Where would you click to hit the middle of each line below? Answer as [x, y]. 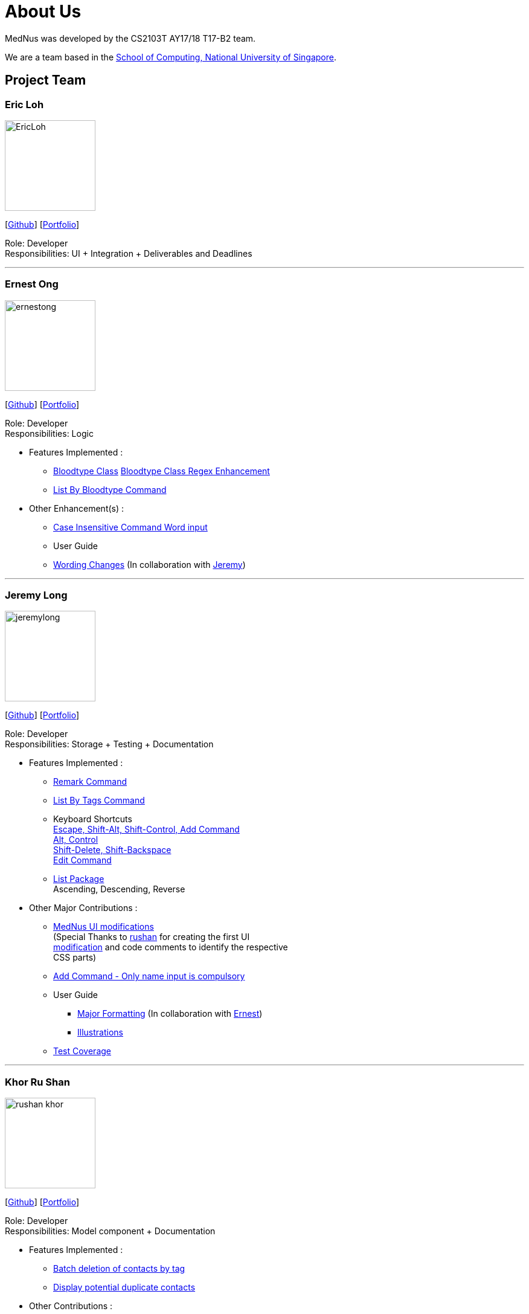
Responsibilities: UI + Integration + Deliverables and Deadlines [129, 253]
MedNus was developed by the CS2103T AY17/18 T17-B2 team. [130, 38]
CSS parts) [75, 958]
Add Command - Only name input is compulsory [149, 976]
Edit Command [82, 860]
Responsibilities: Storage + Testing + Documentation [109, 744]
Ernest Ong [32, 284]
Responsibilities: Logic [49, 433]
